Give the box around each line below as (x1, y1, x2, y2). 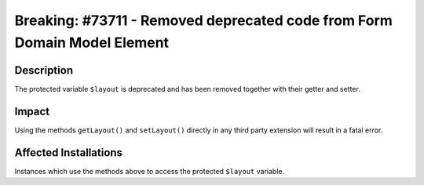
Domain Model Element (14, 34, 169, 51)
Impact (14, 104, 50, 118)
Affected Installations (14, 146, 123, 159)
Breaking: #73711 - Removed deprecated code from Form (14, 12, 393, 29)
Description (14, 63, 74, 77)
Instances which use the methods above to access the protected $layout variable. (14, 166, 285, 176)
